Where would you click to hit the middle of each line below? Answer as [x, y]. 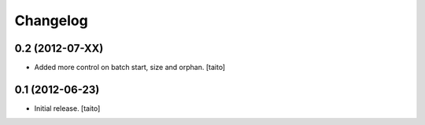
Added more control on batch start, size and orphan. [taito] [130, 68]
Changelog [51, 20]
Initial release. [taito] [67, 108]
